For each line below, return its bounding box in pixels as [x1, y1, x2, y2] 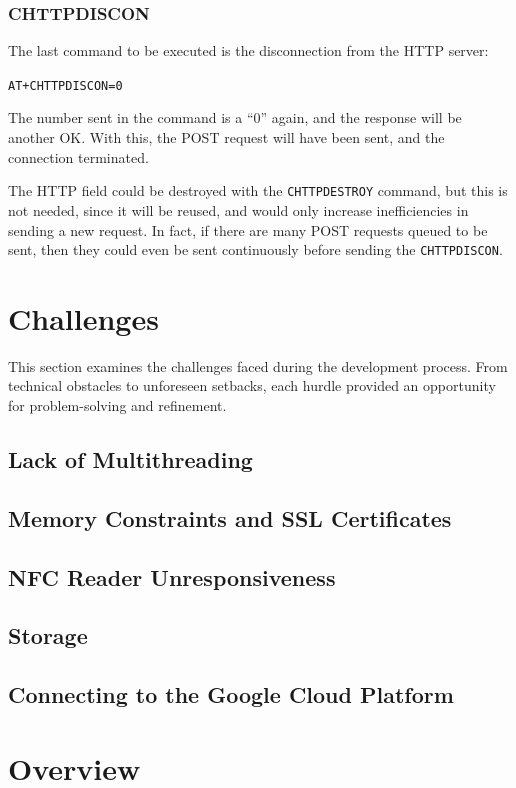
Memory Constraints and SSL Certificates [8, 502, 452, 533]
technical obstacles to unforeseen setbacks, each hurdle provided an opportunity [8, 375, 496, 396]
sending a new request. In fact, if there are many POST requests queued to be [8, 219, 488, 240]
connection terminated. [8, 146, 149, 167]
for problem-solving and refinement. [8, 395, 227, 416]
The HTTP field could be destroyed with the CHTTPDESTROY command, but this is [8, 180, 508, 201]
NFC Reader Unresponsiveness [8, 561, 336, 592]
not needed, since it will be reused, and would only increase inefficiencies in [8, 199, 469, 220]
